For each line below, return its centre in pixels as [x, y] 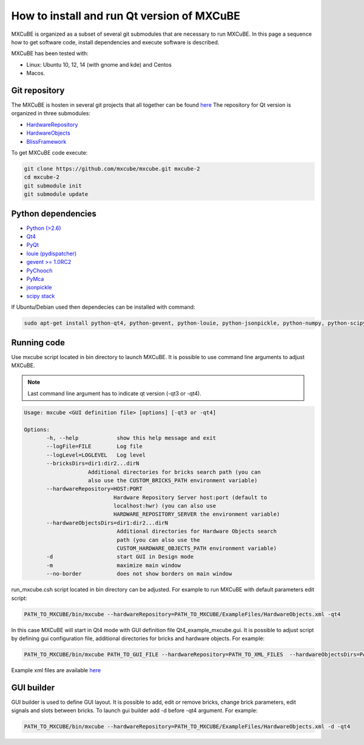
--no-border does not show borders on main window [139, 574]
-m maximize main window [114, 565]
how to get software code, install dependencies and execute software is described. [115, 42]
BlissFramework [46, 141]
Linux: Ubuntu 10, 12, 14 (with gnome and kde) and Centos [99, 64]
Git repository [38, 90]
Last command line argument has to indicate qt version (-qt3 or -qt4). [114, 393]
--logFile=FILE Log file [94, 447]
